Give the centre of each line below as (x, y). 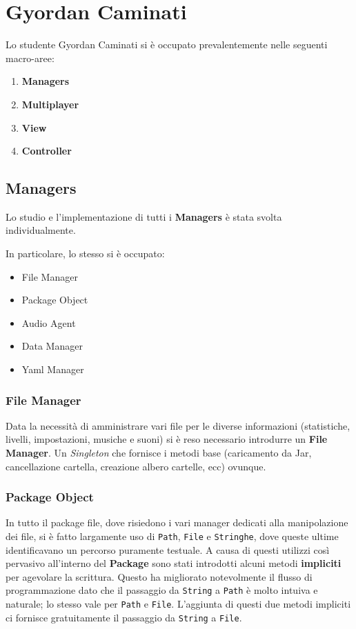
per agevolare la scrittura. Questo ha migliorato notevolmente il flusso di (159, 576)
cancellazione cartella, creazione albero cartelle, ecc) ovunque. (136, 466)
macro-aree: (30, 58)
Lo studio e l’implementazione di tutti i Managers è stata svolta (144, 216)
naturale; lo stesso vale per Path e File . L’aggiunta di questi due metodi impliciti (178, 604)
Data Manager (52, 346)
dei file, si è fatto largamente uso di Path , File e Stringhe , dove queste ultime (172, 536)
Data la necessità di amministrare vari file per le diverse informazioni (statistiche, (178, 425)
